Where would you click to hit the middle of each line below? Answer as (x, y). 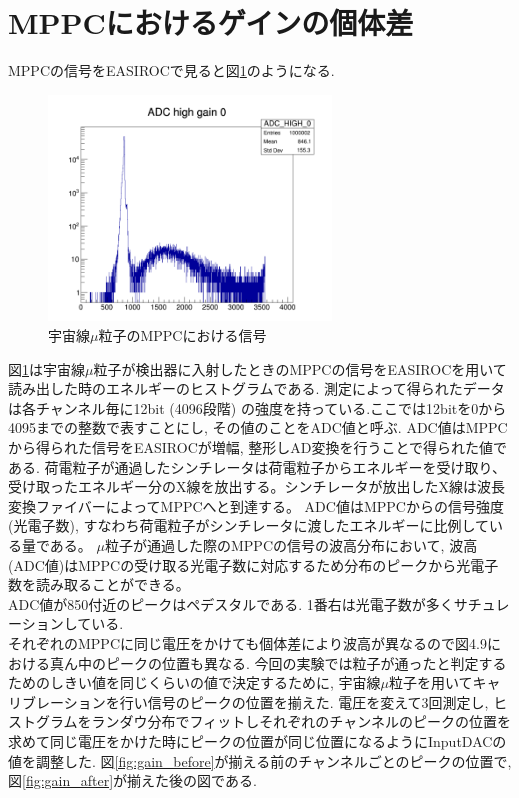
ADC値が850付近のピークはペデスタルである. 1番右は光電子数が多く (231, 603)
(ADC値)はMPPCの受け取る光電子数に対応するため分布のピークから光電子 (253, 564)
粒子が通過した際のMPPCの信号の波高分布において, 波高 (291, 545)
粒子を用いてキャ (445, 682)
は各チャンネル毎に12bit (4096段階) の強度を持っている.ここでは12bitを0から (257, 407)
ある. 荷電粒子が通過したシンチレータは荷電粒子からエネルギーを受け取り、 (257, 466)
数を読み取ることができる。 (99, 584)
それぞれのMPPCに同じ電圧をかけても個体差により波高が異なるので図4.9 (247, 642)
